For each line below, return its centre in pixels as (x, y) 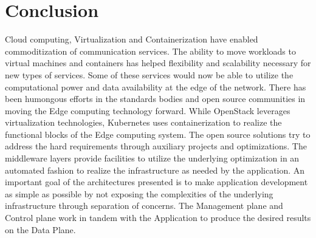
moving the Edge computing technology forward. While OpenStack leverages (148, 110)
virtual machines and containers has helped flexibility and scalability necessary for (158, 63)
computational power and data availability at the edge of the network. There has (156, 87)
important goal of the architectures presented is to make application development (156, 182)
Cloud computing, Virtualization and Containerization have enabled (132, 39)
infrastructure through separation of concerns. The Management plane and (144, 206)
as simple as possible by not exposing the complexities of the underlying (139, 193)
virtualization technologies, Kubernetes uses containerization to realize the (143, 122)
